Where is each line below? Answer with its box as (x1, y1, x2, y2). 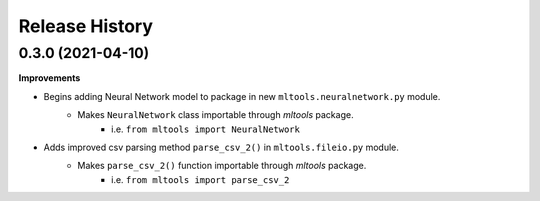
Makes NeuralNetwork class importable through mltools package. (77, 109, 354, 121)
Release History (18, 15, 154, 37)
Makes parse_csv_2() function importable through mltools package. (77, 160, 367, 172)
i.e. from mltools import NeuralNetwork (111, 123, 300, 135)
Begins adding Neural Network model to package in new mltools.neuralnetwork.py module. (43, 90, 441, 102)
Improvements (18, 72, 81, 84)
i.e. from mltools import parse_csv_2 (111, 173, 290, 185)
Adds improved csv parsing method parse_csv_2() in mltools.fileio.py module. (43, 141, 400, 153)
